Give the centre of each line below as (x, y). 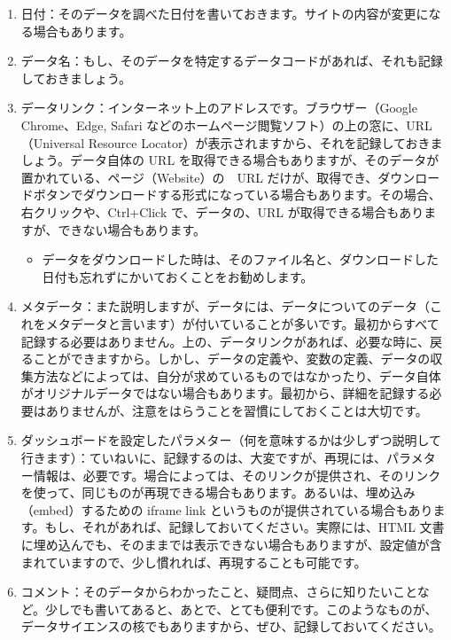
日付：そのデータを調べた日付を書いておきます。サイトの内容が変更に (225, 13)
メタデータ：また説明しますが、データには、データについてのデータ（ (225, 306)
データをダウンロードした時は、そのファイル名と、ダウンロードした (241, 259)
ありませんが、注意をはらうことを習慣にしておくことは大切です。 (237, 410)
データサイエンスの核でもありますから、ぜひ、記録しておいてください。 (231, 626)
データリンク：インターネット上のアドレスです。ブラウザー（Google (219, 108)
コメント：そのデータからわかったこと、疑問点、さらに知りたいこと (219, 592)
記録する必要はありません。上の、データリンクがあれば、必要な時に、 (225, 341)
